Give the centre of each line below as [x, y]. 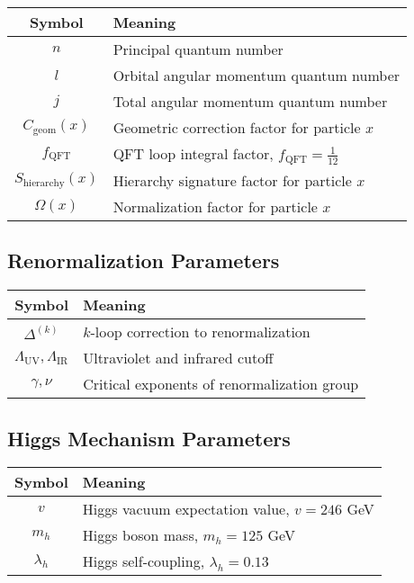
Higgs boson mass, [140, 535]
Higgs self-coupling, [144, 561]
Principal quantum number [198, 49]
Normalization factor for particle [215, 206]
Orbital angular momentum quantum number [256, 75]
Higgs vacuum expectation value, [186, 509]
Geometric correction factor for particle [237, 127]
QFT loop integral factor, [193, 153]
